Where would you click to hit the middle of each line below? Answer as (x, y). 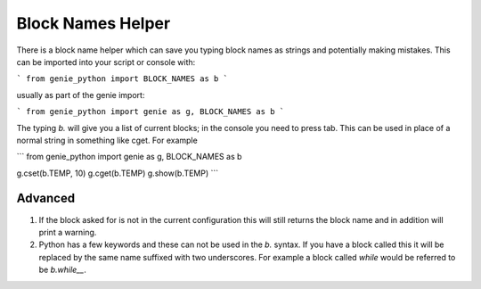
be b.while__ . (62, 270)
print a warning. (68, 232)
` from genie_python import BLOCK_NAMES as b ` (122, 79)
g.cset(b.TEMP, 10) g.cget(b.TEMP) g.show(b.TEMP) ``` (118, 173)
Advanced (46, 198)
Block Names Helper (94, 23)
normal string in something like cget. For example (107, 140)
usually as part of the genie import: (81, 95)
